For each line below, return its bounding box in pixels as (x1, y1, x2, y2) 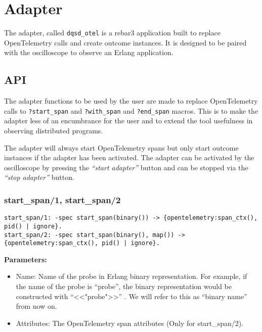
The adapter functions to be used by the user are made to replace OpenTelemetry (4, 96, 258, 106)
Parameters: (4, 254, 47, 264)
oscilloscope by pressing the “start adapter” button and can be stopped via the (4, 162, 248, 172)
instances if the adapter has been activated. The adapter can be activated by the (4, 152, 254, 163)
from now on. (16, 301, 57, 311)
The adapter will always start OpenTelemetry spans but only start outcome (4, 142, 239, 153)
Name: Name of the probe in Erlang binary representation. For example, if (16, 271, 247, 281)
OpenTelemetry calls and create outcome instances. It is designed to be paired (4, 37, 247, 48)
